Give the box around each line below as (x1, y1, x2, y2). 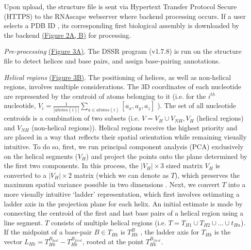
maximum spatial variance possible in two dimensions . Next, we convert (4, 179, 220, 189)
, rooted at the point (82, 236, 144, 246)
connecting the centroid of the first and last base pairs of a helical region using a (4, 208, 244, 218)
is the (214, 227, 231, 237)
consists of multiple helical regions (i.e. (51, 217, 167, 227)
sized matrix (166, 160, 203, 171)
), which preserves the (175, 170, 240, 180)
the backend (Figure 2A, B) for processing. (4, 30, 132, 40)
